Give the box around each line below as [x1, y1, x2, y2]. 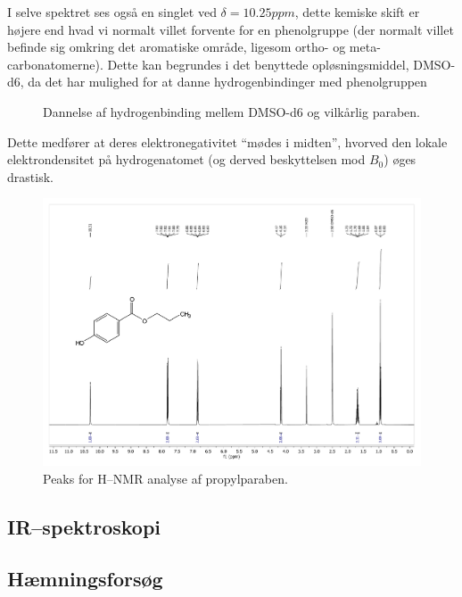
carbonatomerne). [7, 54, 103, 73]
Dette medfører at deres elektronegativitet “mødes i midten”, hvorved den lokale [7, 132, 448, 151]
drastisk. [7, 167, 54, 186]
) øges [384, 150, 417, 169]
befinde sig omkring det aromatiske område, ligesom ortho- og [7, 37, 346, 56]
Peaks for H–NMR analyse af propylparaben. [43, 468, 288, 487]
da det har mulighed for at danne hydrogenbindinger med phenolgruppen [28, 72, 427, 91]
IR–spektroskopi [7, 512, 161, 540]
